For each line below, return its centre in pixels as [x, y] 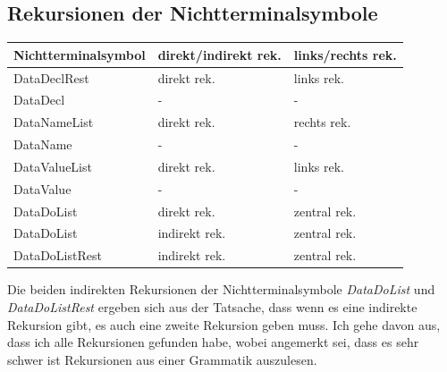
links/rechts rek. [345, 54]
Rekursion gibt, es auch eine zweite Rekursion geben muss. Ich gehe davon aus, [224, 324]
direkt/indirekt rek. [219, 54]
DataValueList [53, 166]
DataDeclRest [51, 77]
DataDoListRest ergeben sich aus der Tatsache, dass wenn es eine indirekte [212, 306]
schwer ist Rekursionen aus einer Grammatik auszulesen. [162, 359]
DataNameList [54, 122]
